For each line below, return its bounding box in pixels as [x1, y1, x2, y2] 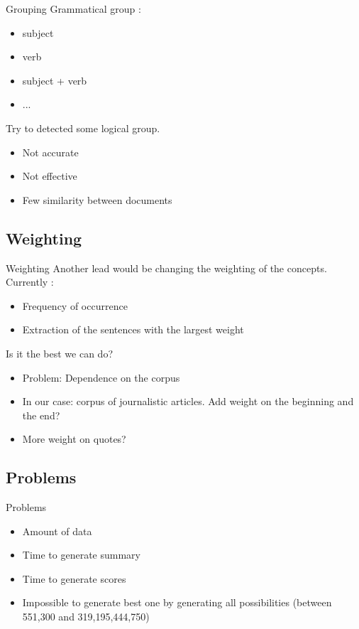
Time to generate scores [22, 571, 126, 586]
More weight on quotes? [22, 431, 126, 446]
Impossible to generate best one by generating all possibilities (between [22, 595, 332, 610]
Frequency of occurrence [22, 298, 128, 313]
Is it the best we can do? [6, 345, 114, 360]
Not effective [22, 168, 77, 183]
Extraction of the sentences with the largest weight [22, 322, 244, 337]
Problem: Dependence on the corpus [22, 370, 180, 385]
